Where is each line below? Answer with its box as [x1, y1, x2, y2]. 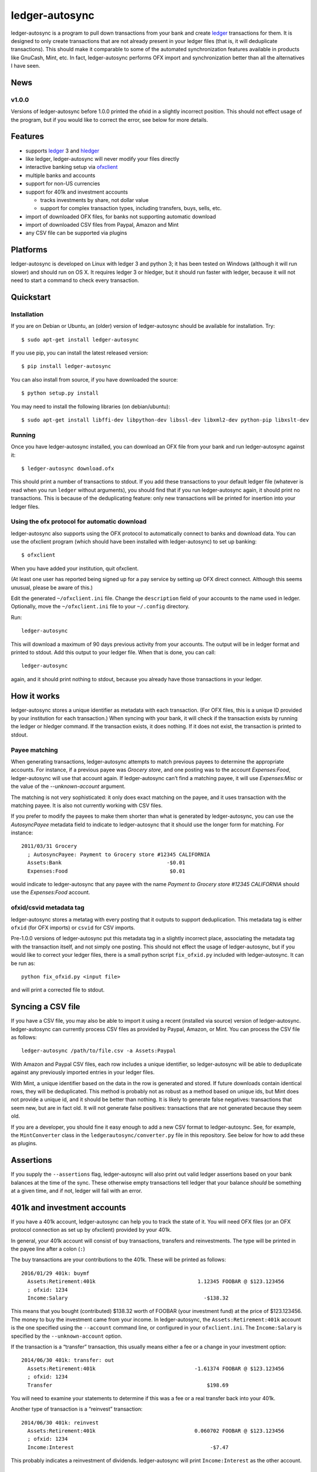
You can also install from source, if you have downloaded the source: [11, 376, 178, 383]
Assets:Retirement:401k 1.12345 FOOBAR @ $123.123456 [27, 1278, 285, 1285]
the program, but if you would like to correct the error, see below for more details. [11, 116, 208, 123]
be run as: [11, 960, 35, 967]
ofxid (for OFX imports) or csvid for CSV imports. [11, 924, 135, 931]
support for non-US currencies [25, 180, 100, 187]
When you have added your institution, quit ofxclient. [11, 565, 139, 572]
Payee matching [11, 745, 58, 754]
